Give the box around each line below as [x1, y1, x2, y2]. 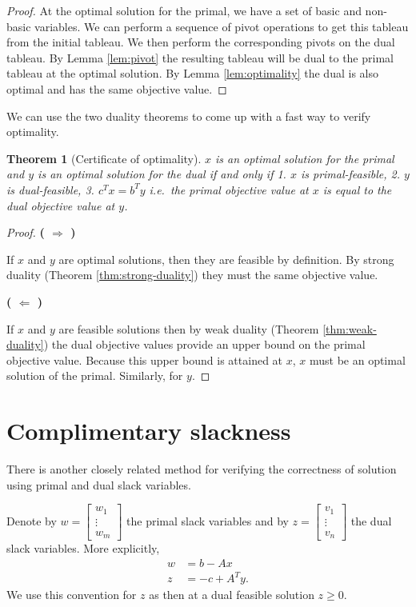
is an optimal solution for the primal [214, 150, 394, 166]
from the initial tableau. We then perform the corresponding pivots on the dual [6, 34, 395, 50]
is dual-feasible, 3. [6, 181, 94, 198]
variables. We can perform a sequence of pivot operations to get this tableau [34, 18, 409, 34]
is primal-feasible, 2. [300, 166, 400, 182]
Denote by [6, 512, 57, 529]
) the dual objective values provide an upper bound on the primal [43, 336, 366, 353]
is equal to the [322, 181, 392, 198]
